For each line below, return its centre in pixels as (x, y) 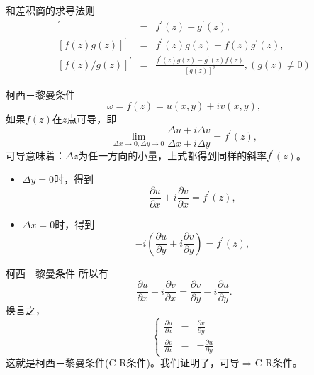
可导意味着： (35, 155)
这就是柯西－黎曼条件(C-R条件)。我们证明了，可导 (123, 363)
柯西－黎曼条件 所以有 (57, 273)
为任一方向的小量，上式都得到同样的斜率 (173, 155)
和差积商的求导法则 (50, 10)
